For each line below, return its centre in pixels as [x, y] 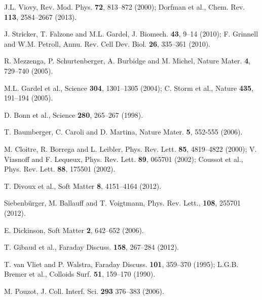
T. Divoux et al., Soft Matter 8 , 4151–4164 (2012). [83, 186]
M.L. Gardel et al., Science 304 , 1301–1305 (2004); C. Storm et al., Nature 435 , [129, 88]
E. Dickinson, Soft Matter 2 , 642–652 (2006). [74, 230]
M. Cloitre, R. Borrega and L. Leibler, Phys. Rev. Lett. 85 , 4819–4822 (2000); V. [130, 148]
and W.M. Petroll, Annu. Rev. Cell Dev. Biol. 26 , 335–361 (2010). [107, 43]
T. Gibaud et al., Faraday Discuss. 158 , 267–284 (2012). [91, 247]
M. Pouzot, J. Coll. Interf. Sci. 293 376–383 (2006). [84, 291]
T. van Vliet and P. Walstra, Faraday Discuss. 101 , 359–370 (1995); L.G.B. [121, 264]
